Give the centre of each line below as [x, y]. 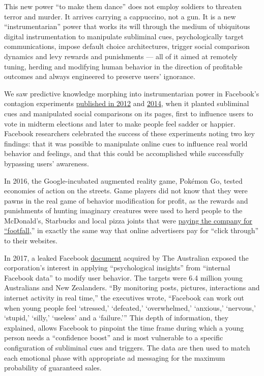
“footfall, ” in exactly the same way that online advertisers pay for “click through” [131, 230]
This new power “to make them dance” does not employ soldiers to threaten [123, 6]
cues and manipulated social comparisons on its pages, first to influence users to [129, 113]
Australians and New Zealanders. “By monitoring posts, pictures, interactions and [132, 287]
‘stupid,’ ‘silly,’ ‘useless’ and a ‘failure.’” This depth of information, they [116, 318]
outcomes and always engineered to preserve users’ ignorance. [100, 76]
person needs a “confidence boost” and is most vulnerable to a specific [114, 337]
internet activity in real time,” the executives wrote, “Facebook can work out [124, 298]
